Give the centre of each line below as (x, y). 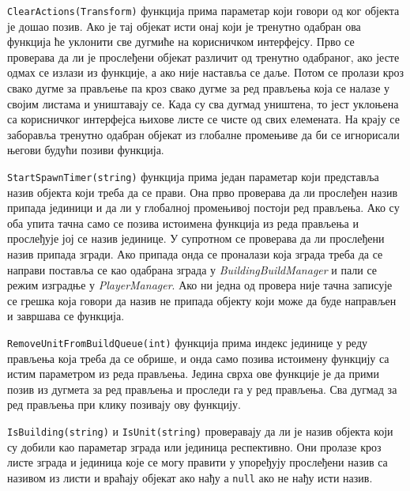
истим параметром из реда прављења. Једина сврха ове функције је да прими (193, 374)
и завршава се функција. (66, 316)
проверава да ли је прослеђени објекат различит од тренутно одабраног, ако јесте (203, 57)
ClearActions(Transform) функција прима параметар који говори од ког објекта (203, 10)
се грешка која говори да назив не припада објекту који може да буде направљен (202, 300)
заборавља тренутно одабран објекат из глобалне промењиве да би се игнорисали (203, 134)
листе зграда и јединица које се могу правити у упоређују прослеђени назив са (197, 462)
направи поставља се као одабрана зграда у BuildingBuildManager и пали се (192, 269)
